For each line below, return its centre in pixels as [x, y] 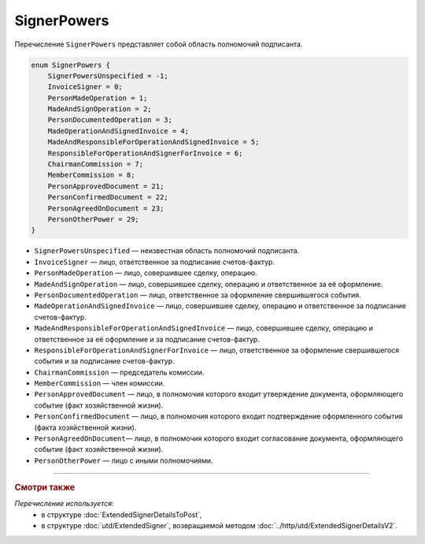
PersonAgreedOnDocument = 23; [106, 208]
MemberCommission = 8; [91, 175]
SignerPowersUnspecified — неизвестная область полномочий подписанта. [167, 251]
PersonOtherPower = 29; [93, 220]
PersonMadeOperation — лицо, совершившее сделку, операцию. [146, 273]
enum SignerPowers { [70, 65]
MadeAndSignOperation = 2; [100, 109]
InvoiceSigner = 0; [85, 87]
